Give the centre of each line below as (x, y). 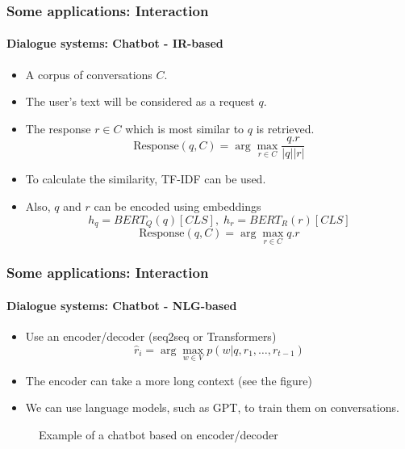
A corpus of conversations (89, 74)
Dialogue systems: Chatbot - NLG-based (122, 305)
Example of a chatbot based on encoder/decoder (159, 434)
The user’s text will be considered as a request (140, 101)
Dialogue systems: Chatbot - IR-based (115, 43)
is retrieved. (285, 128)
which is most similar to (185, 128)
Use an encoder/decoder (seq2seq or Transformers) (151, 336)
